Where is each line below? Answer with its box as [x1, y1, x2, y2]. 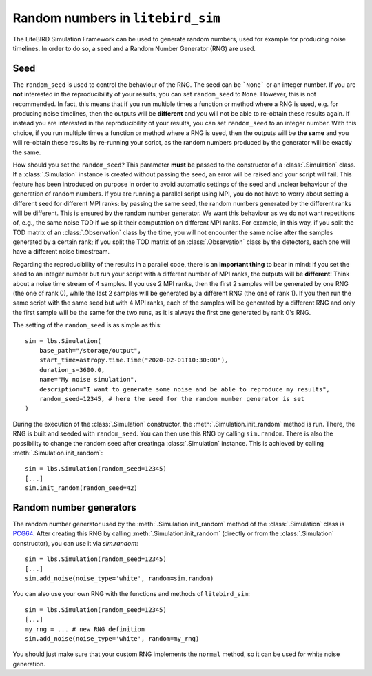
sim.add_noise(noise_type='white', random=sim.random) [25, 574, 214, 582]
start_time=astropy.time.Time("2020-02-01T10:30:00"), [39, 356, 229, 365]
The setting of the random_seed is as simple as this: [12, 321, 162, 329]
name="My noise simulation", [39, 376, 138, 384]
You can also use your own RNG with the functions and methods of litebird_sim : [12, 590, 251, 598]
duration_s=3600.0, [39, 366, 105, 373]
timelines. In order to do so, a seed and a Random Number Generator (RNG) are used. [12, 44, 256, 52]
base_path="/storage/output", [39, 347, 141, 354]
